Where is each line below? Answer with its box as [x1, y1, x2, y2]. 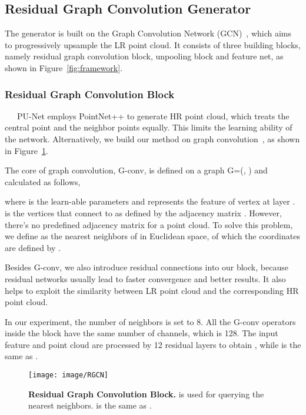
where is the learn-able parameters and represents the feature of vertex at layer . [5, 195, 295, 207]
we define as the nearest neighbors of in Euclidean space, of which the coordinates [5, 230, 300, 242]
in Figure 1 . [5, 144, 48, 156]
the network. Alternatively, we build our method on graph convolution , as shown [5, 132, 300, 145]
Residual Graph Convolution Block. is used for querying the [28, 387, 264, 400]
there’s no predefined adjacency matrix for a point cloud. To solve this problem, [5, 218, 293, 230]
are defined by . [5, 241, 61, 253]
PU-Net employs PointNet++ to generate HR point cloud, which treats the [16, 109, 290, 122]
